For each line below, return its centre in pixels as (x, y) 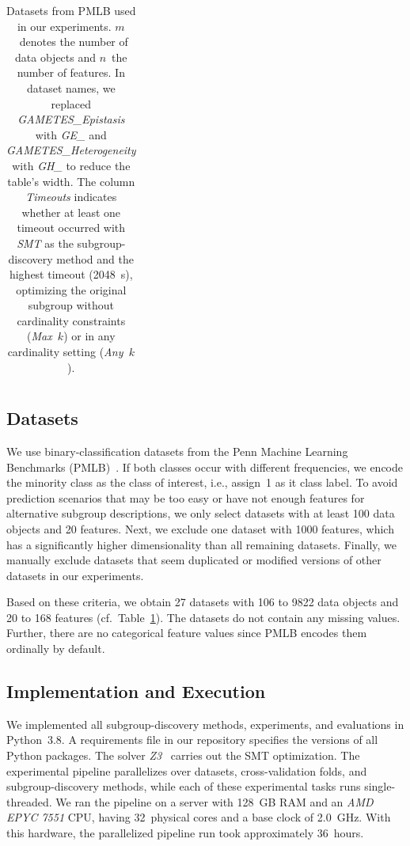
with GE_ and (71, 134)
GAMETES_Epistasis (71, 119)
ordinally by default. (56, 649)
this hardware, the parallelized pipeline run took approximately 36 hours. (185, 833)
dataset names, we (71, 87)
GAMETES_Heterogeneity (71, 150)
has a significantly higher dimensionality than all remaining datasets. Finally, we (202, 544)
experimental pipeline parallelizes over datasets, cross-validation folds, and (187, 770)
